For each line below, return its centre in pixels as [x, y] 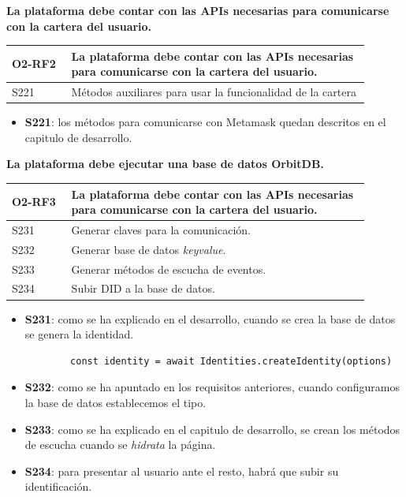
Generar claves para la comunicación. [161, 229]
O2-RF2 [34, 64]
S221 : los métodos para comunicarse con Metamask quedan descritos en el [205, 122]
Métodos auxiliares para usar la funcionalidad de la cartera [214, 92]
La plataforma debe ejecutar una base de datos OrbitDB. [165, 164]
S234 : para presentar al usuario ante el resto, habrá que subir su [182, 471]
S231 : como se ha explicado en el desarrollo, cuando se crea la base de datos [210, 318]
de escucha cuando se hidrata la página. [120, 445]
